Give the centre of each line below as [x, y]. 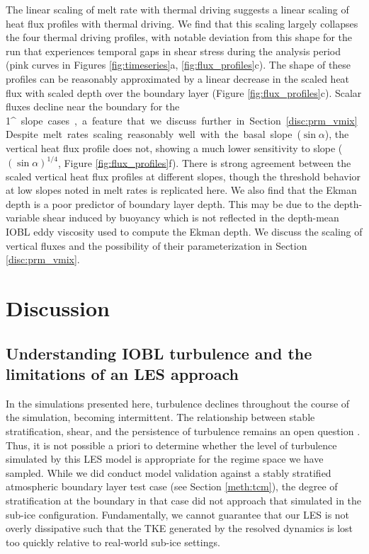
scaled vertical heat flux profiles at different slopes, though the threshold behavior [183, 176]
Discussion [58, 307]
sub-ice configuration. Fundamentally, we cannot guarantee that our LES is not [178, 514]
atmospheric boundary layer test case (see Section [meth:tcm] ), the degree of [172, 486]
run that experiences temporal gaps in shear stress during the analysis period [174, 51]
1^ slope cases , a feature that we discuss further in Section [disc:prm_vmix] [182, 120]
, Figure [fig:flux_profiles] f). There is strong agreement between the [204, 162]
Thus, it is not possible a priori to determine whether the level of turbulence [171, 445]
